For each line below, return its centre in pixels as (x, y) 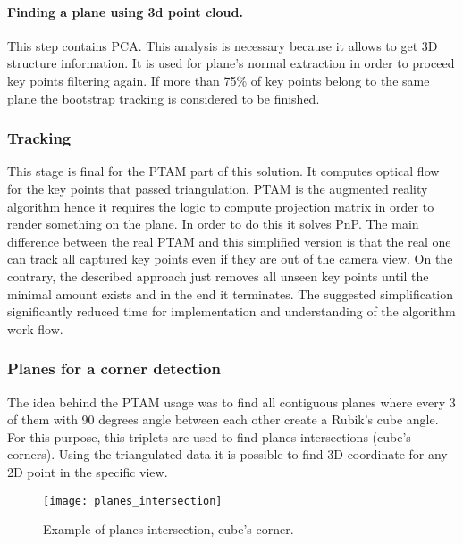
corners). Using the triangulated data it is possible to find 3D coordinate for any (227, 454)
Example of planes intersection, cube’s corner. (168, 529)
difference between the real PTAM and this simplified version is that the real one (229, 241)
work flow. (35, 328)
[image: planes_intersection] (133, 501)
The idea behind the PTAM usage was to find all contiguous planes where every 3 (231, 402)
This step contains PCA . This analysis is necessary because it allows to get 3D (223, 45)
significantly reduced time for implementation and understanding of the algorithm (231, 311)
